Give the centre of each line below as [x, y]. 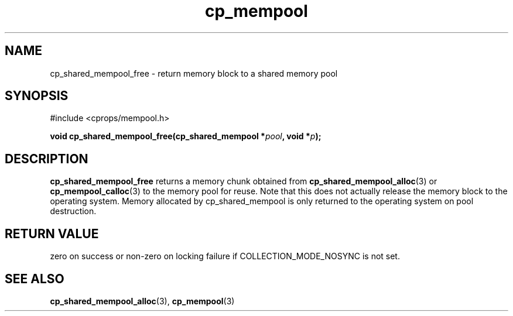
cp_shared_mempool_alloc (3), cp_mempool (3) [142, 301]
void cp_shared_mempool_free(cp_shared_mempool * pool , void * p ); [186, 136]
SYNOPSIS [37, 96]
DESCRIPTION [47, 159]
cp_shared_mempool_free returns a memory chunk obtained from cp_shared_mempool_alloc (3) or [244, 181]
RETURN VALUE [52, 233]
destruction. [73, 211]
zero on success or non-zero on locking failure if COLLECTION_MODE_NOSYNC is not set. [225, 256]
